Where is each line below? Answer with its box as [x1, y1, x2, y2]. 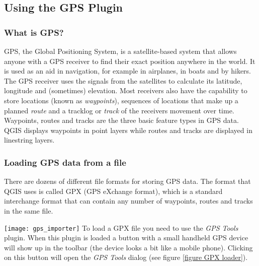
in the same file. [4, 205, 53, 216]
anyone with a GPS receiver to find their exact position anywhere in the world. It [4, 55, 255, 66]
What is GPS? [4, 26, 64, 38]
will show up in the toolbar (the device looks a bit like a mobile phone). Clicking [4, 242, 253, 252]
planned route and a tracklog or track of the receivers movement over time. [4, 105, 234, 115]
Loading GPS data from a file [4, 156, 126, 168]
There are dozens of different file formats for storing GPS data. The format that [4, 176, 251, 186]
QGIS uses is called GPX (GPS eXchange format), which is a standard [4, 185, 223, 196]
